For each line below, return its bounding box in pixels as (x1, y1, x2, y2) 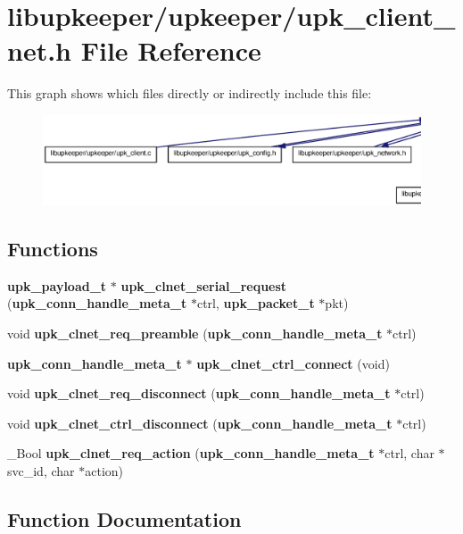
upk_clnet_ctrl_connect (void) (196, 354, 390, 372)
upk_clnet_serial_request (120, 276, 287, 295)
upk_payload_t (7, 276, 107, 295)
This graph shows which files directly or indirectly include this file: (7, 84, 372, 103)
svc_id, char (7, 461, 75, 480)
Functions (7, 234, 98, 262)
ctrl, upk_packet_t (196, 294, 315, 313)
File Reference (80, 32, 261, 69)
